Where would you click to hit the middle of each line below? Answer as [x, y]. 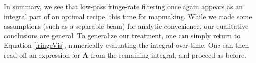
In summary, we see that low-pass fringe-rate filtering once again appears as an [124, 6]
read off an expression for [42, 54]
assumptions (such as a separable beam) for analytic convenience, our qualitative [126, 26]
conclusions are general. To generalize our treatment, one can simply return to [122, 35]
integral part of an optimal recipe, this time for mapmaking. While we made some [128, 16]
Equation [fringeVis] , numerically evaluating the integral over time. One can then [127, 45]
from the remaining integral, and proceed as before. [169, 54]
